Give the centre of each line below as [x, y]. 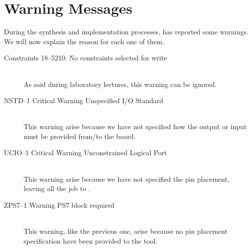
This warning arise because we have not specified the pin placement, [127, 179]
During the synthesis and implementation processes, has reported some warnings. [126, 32]
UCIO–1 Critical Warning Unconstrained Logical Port [86, 152]
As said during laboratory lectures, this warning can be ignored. [120, 84]
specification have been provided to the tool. [91, 240]
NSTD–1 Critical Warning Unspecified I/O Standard [84, 100]
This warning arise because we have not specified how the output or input [135, 126]
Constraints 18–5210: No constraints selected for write [86, 58]
